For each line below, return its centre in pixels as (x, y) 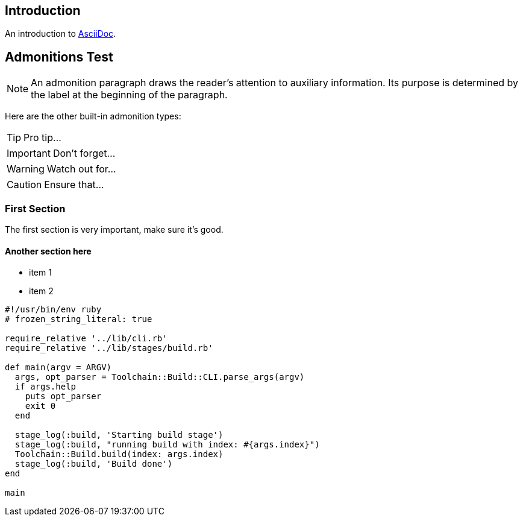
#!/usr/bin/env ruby (53, 310)
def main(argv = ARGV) (58, 368)
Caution (24, 185)
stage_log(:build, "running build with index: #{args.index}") (167, 445)
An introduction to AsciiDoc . (61, 34)
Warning (26, 169)
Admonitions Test (59, 57)
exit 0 (40, 406)
